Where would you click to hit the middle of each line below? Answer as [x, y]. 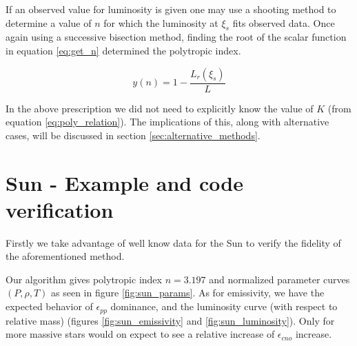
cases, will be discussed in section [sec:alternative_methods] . [133, 135]
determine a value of [49, 22]
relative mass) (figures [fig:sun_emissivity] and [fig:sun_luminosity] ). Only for [170, 320]
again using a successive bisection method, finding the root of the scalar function [176, 37]
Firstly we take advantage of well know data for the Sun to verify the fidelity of [173, 242]
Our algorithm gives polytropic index [84, 279]
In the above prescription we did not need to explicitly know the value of [160, 108]
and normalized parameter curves [279, 279]
